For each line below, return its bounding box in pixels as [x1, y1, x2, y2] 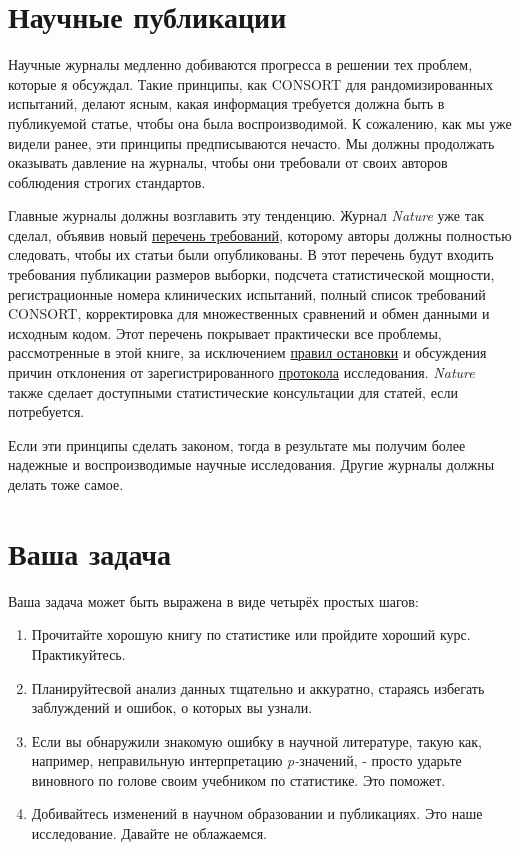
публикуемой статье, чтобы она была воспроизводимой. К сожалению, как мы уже [8, 112, 512, 133]
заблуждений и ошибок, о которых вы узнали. [31, 697, 313, 718]
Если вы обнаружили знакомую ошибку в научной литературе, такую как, [31, 730, 482, 751]
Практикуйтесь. [31, 643, 126, 664]
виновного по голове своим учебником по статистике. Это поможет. [31, 769, 446, 790]
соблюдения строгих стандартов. [8, 171, 206, 192]
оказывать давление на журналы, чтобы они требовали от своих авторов [8, 152, 448, 173]
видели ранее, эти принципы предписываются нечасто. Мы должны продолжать [8, 132, 495, 153]
